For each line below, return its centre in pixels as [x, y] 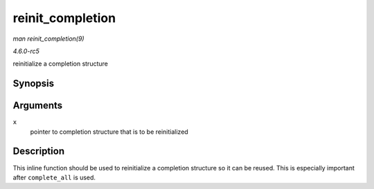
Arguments [38, 106]
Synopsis [34, 84]
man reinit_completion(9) [48, 39]
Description [39, 151]
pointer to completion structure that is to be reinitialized [109, 132]
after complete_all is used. [54, 177]
